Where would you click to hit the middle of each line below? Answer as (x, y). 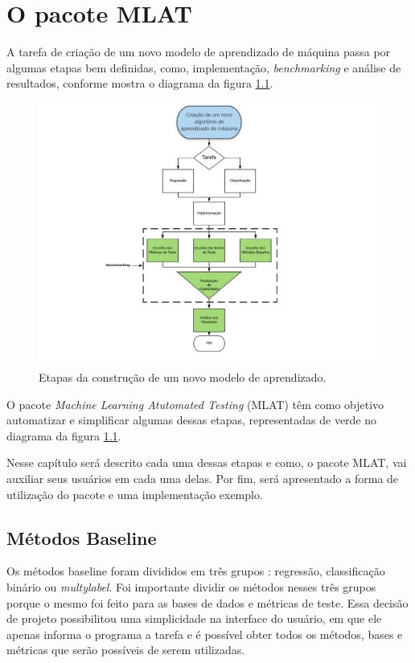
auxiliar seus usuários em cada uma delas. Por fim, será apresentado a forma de (203, 478)
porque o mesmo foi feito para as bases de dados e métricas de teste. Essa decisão (207, 602)
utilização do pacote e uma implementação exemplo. (135, 494)
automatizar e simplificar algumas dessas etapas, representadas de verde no (192, 420)
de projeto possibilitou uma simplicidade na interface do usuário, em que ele (194, 618)
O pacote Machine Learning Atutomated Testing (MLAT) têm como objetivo (195, 404)
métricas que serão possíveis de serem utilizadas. (126, 650)
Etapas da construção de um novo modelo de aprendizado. (183, 377)
